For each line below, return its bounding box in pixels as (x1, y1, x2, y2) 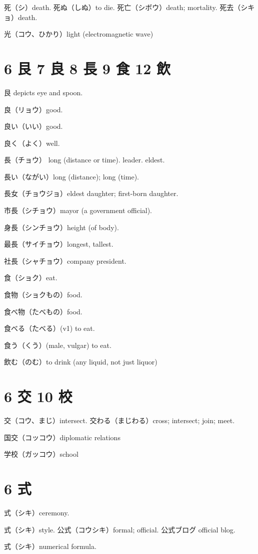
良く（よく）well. (4, 137, 60, 148)
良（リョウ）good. (4, 104, 63, 114)
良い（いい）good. (4, 121, 63, 131)
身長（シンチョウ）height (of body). (4, 222, 119, 232)
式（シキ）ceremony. (4, 507, 69, 518)
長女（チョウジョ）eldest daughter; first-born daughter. (4, 188, 178, 199)
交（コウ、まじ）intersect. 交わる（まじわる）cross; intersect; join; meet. (4, 415, 235, 426)
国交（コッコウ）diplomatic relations (4, 432, 120, 442)
